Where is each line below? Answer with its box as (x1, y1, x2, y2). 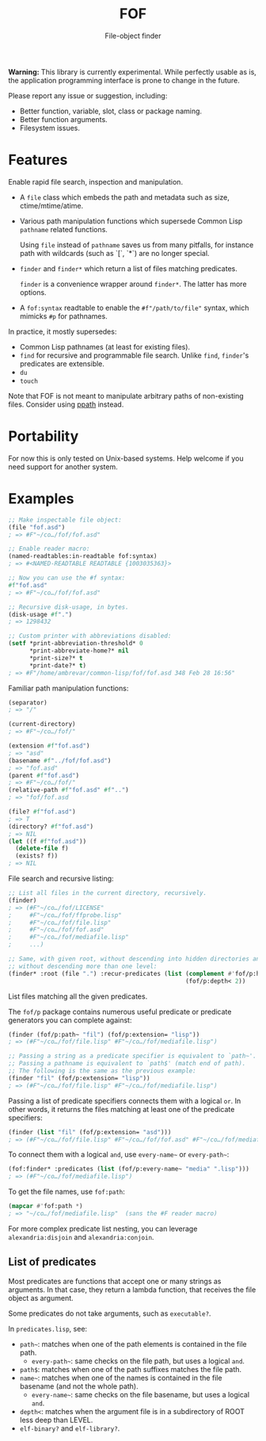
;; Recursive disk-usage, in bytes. (8, 603, 129, 611)
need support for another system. (8, 461, 118, 472)
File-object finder (104, 31, 161, 40)
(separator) (8, 698, 47, 706)
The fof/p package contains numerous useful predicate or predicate (8, 1007, 232, 1016)
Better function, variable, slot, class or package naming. (19, 106, 203, 116)
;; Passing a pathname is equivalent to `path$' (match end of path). (8, 1060, 246, 1068)
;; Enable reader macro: (8, 545, 90, 553)
